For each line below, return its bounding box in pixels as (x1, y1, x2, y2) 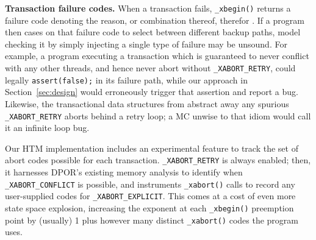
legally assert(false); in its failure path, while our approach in (5, 73, 248, 86)
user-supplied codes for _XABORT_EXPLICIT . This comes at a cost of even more (5, 189, 296, 202)
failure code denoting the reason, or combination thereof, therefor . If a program (5, 13, 304, 26)
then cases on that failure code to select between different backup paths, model (5, 26, 301, 38)
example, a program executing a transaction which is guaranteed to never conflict (5, 49, 309, 62)
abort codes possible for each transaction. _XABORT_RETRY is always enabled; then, (5, 154, 311, 166)
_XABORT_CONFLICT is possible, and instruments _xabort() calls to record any (5, 177, 295, 190)
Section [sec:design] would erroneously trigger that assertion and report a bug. (5, 85, 298, 98)
